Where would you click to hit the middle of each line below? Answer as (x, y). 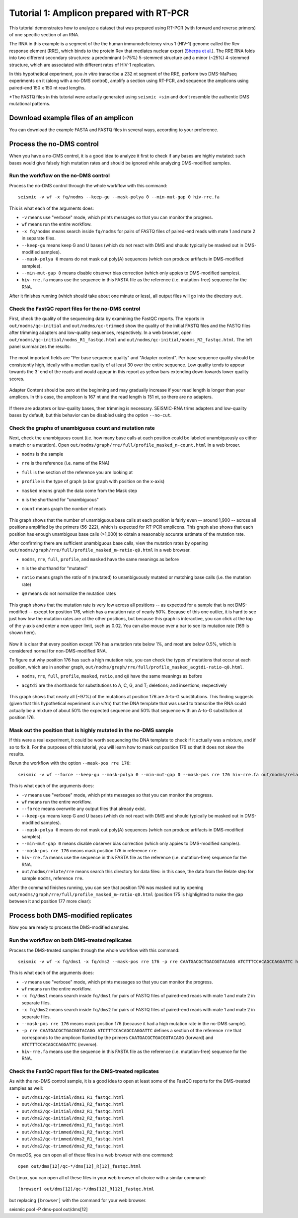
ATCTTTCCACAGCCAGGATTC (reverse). (60, 1045)
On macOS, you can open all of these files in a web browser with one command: (91, 1155)
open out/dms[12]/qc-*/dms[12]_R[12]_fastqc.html (80, 1166)
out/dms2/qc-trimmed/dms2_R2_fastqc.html (73, 1146)
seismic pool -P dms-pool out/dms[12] (48, 1209)
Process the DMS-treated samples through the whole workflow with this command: (94, 950)
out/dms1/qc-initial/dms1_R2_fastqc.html (73, 1104)
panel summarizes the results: (40, 346)
